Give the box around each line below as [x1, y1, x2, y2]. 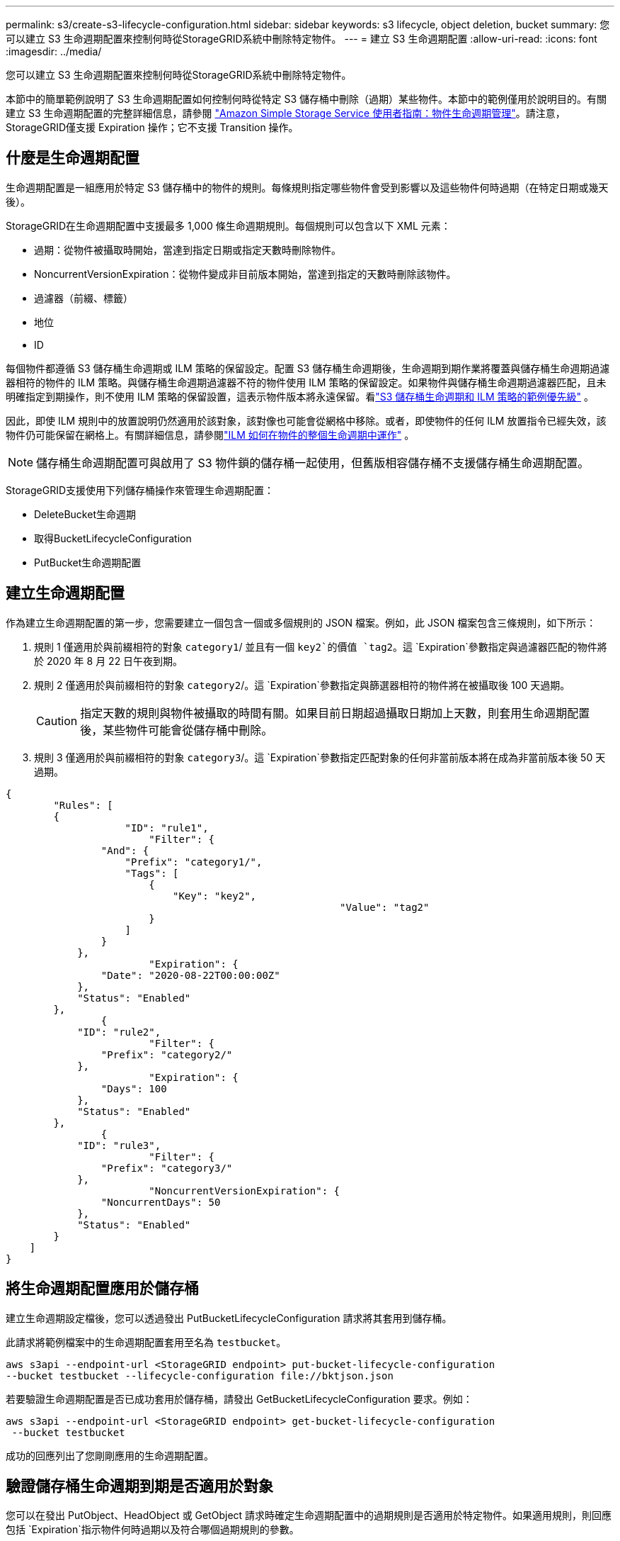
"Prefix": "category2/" [101, 1048, 233, 1060]
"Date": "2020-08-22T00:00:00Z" [101, 969, 280, 981]
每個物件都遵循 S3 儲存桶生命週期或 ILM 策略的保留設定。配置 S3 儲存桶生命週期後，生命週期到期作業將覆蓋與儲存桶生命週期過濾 [6, 362, 610, 374]
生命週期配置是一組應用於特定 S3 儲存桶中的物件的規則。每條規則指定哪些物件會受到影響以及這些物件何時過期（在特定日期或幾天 [6, 181, 609, 194]
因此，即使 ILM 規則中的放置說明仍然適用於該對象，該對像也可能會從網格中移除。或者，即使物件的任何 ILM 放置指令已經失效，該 [6, 414, 607, 427]
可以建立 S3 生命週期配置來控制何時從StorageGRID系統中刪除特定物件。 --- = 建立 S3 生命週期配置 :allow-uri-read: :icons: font [6, 33, 597, 45]
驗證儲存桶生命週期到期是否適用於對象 [6, 1476, 273, 1495]
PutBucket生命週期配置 [34, 556, 142, 568]
